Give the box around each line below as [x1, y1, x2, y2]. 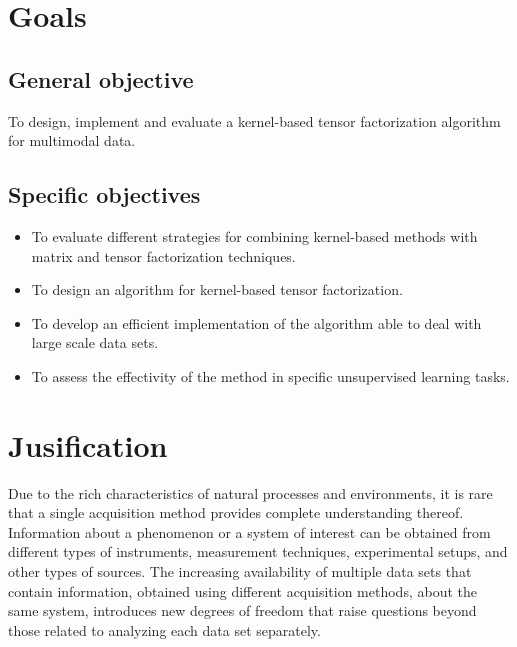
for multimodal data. [8, 130, 136, 151]
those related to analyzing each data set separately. [8, 619, 321, 640]
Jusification [8, 424, 168, 465]
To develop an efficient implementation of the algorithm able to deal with [31, 312, 482, 333]
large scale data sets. [31, 332, 159, 353]
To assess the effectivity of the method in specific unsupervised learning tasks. [31, 365, 510, 386]
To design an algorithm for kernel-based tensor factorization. [31, 279, 403, 300]
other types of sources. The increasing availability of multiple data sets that [8, 561, 472, 582]
